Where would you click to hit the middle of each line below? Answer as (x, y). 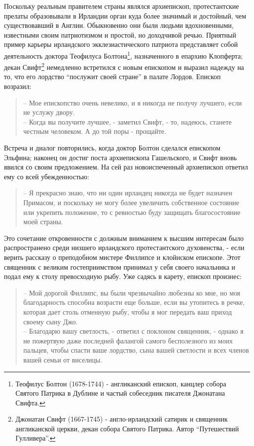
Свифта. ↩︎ (30, 402)
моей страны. (43, 222)
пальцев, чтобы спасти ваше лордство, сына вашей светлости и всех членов (136, 350)
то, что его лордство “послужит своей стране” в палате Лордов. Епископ (112, 76)
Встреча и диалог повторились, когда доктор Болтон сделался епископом (112, 148)
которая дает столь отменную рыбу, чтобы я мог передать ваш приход (127, 311)
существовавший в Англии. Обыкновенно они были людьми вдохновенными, (119, 25)
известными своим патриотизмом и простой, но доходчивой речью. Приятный (120, 34)
